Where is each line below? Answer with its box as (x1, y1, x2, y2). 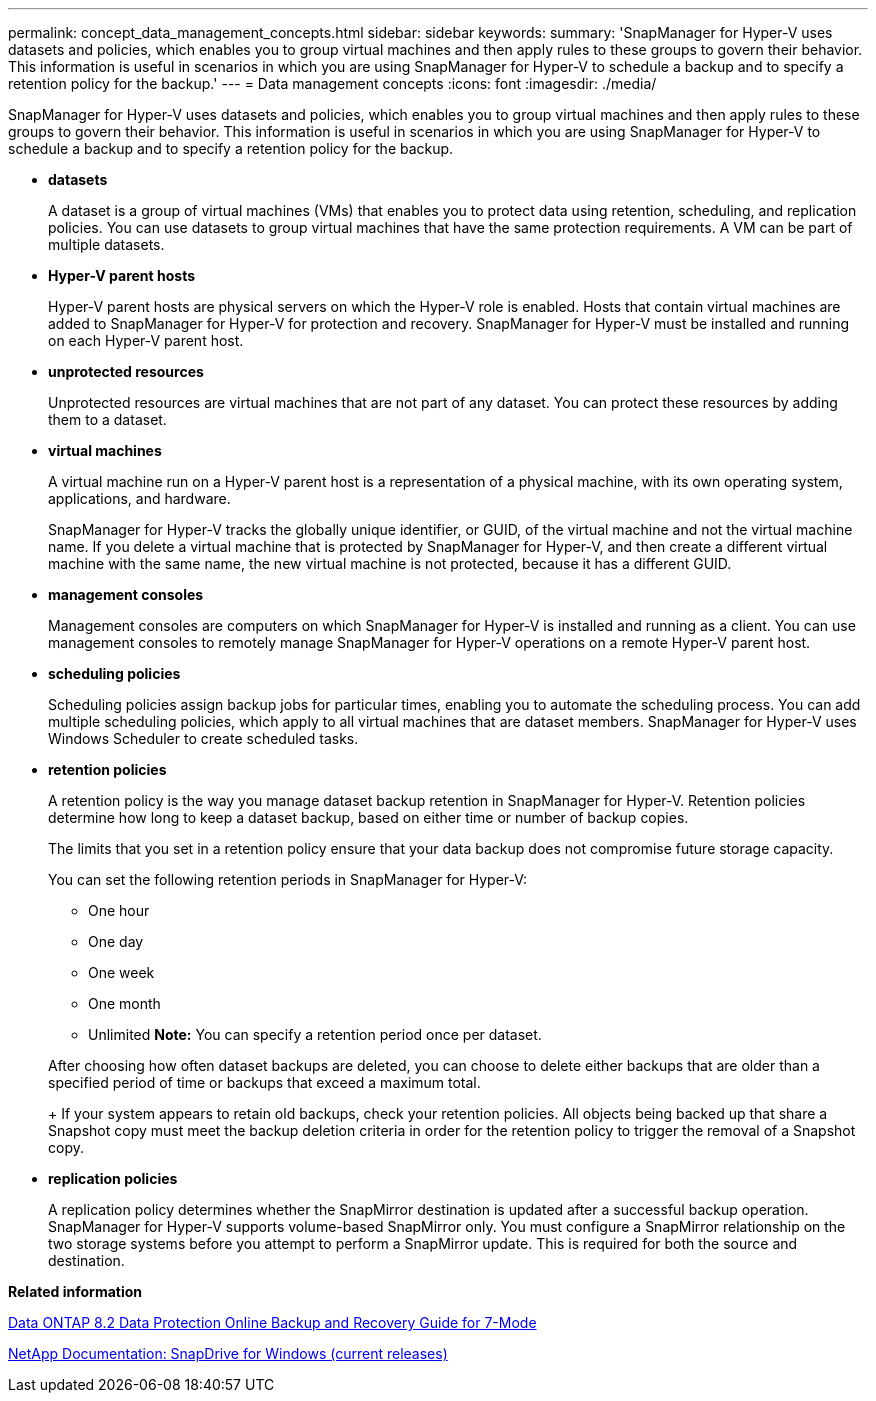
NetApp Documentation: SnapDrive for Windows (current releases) (8, 1345, 448, 1362)
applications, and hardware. (48, 490, 231, 507)
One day (88, 933, 144, 950)
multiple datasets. (48, 236, 165, 253)
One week (88, 964, 155, 981)
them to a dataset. (48, 411, 167, 428)
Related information (8, 1283, 143, 1300)
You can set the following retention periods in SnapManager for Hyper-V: (48, 871, 528, 888)
